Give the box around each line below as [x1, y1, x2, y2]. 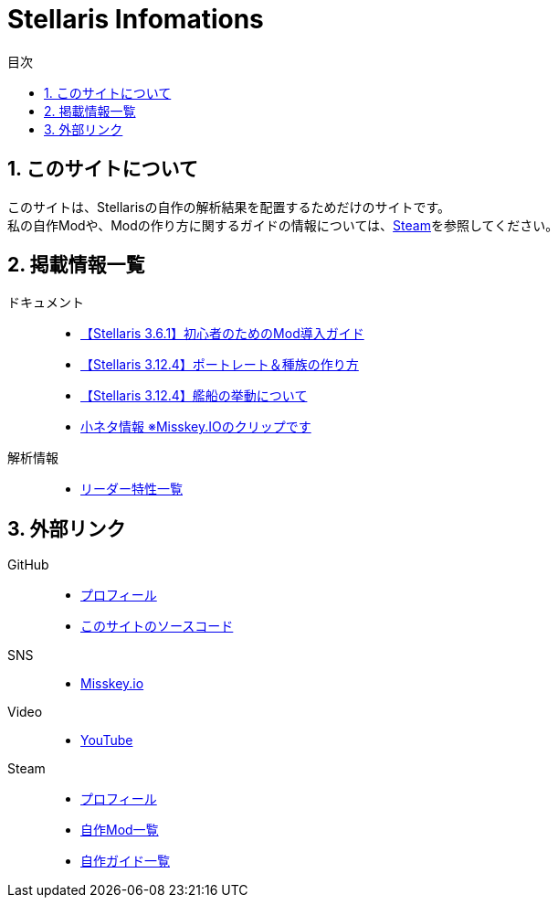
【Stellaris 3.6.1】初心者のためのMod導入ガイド [80, 325, 364, 342]
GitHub [7, 557, 49, 573]
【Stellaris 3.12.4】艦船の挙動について [80, 388, 308, 404]
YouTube [80, 732, 133, 749]
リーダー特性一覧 [80, 481, 183, 497]
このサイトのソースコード [80, 618, 234, 634]
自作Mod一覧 [80, 822, 159, 838]
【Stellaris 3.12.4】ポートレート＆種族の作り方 [80, 357, 359, 373]
